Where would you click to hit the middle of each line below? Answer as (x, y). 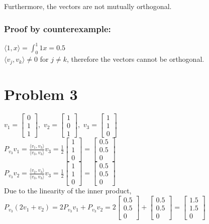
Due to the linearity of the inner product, (68, 190)
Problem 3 (41, 94)
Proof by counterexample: (58, 28)
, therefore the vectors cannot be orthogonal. (135, 59)
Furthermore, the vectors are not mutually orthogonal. (88, 6)
